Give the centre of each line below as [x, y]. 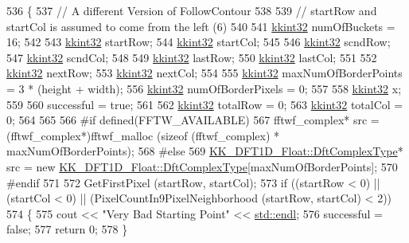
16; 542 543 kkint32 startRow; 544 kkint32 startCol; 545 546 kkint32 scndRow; [199, 42]
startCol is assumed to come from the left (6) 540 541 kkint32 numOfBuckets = [201, 26]
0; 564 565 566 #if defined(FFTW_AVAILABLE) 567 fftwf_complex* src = [193, 120]
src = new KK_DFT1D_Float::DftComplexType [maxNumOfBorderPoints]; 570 [202, 166]
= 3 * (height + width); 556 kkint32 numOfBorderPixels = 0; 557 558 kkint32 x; [204, 88]
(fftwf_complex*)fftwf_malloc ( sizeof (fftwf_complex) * [143, 135]
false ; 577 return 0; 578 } [67, 229]
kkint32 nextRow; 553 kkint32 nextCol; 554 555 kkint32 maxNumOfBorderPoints [204, 73]
